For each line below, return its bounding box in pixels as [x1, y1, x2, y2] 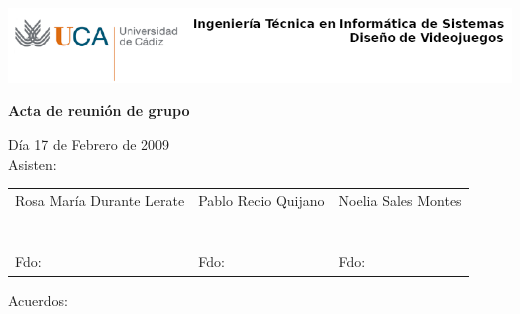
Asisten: [8, 153, 57, 174]
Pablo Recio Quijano [198, 189, 325, 210]
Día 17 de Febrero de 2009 [8, 133, 170, 154]
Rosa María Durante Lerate [15, 189, 185, 210]
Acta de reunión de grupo [8, 100, 190, 121]
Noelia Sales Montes [338, 189, 462, 210]
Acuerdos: [8, 289, 69, 310]
